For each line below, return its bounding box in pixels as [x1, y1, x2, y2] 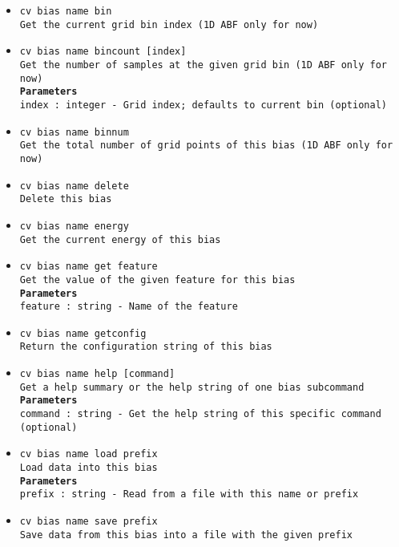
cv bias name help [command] [19, 368, 175, 380]
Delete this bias [19, 193, 112, 205]
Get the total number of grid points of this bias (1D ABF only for [19, 140, 393, 152]
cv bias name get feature [19, 261, 158, 273]
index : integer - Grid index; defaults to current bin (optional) [19, 99, 387, 111]
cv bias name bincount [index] [19, 46, 187, 58]
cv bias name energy [19, 220, 129, 232]
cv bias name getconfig [19, 327, 147, 339]
